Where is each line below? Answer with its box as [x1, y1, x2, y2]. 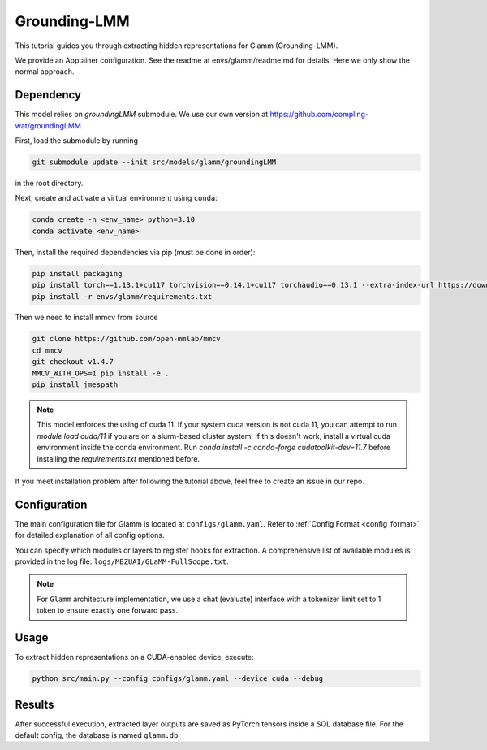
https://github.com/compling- [269, 110, 369, 119]
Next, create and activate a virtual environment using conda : [15, 193, 218, 203]
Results [15, 697, 54, 711]
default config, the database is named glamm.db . [15, 730, 180, 739]
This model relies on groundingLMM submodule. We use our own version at [15, 110, 269, 119]
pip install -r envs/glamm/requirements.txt [32, 292, 213, 301]
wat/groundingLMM [15, 120, 81, 130]
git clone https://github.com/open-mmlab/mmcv [32, 334, 221, 344]
